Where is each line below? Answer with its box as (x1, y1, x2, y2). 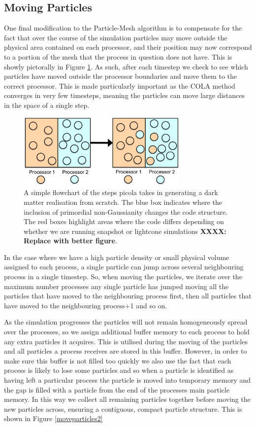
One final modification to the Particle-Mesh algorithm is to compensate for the (4, 23, 242, 33)
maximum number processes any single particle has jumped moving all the (4, 281, 229, 291)
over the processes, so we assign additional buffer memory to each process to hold (4, 327, 250, 337)
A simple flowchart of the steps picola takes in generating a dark (24, 187, 218, 197)
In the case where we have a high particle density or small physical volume (4, 252, 229, 262)
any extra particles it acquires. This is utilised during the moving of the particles (4, 336, 248, 346)
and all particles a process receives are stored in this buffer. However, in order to (4, 346, 247, 356)
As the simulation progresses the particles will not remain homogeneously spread (4, 317, 248, 327)
